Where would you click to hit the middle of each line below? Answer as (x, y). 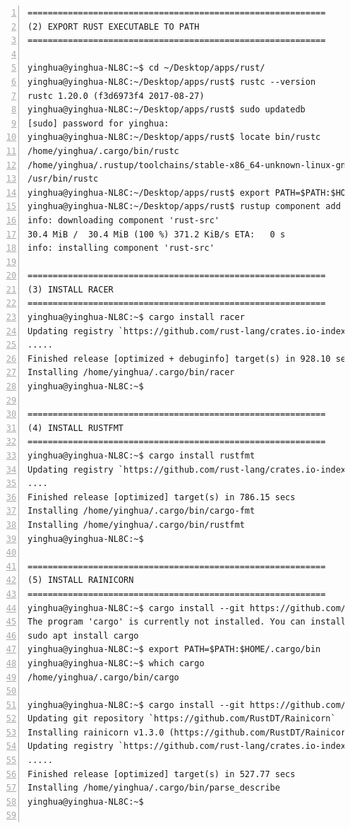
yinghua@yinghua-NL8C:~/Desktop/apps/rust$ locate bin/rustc (174, 137)
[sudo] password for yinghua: (98, 123)
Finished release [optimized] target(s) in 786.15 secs (162, 497)
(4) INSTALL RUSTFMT (76, 428)
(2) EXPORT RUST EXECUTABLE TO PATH (114, 26)
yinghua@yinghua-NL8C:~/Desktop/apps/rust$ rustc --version (172, 82)
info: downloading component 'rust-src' (124, 220)
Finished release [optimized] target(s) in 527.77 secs (162, 774)
